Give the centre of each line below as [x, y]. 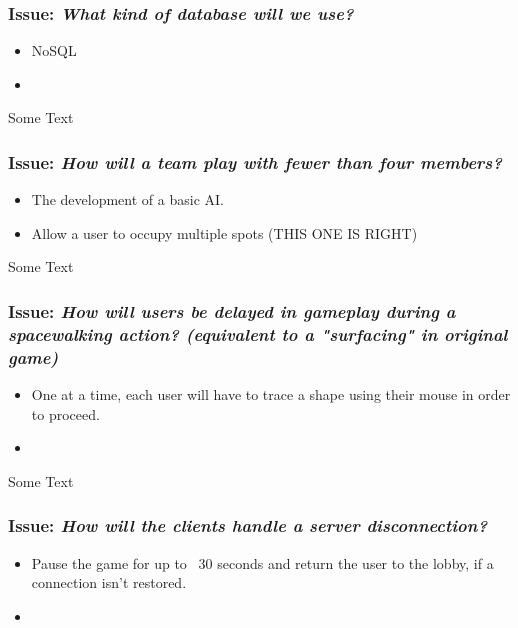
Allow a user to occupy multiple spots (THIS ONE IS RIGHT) [224, 232]
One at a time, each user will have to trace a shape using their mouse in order [271, 394]
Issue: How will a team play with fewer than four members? [255, 161]
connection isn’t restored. [109, 582]
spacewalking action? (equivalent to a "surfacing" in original [258, 333]
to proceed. [65, 413]
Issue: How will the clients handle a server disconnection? [248, 525]
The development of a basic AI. [127, 199]
